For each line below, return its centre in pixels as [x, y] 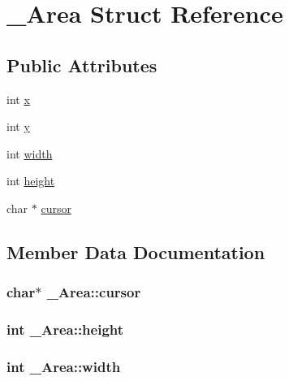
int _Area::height [65, 329]
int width [30, 153]
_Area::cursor [94, 292]
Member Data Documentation [136, 251]
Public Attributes [82, 65]
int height [31, 181]
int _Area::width [64, 366]
